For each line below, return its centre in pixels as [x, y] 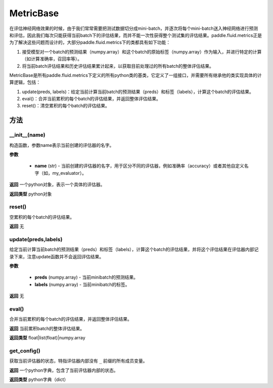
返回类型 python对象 [31, 194]
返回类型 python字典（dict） [39, 379]
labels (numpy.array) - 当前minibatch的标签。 [82, 284]
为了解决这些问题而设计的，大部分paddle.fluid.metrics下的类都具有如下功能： [90, 43]
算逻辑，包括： [25, 82]
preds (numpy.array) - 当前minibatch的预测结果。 [86, 277]
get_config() [25, 351]
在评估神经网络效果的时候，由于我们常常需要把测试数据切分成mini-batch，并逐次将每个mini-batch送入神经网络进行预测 [134, 28]
